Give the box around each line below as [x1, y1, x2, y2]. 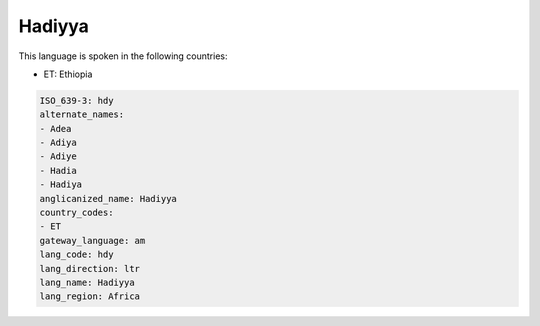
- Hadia [39, 165, 77, 176]
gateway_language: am [39, 235, 146, 246]
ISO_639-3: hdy [39, 95, 114, 106]
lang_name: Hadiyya [39, 277, 135, 288]
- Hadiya [39, 179, 83, 190]
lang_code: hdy [39, 249, 114, 260]
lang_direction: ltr [39, 263, 140, 274]
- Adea [39, 123, 72, 134]
